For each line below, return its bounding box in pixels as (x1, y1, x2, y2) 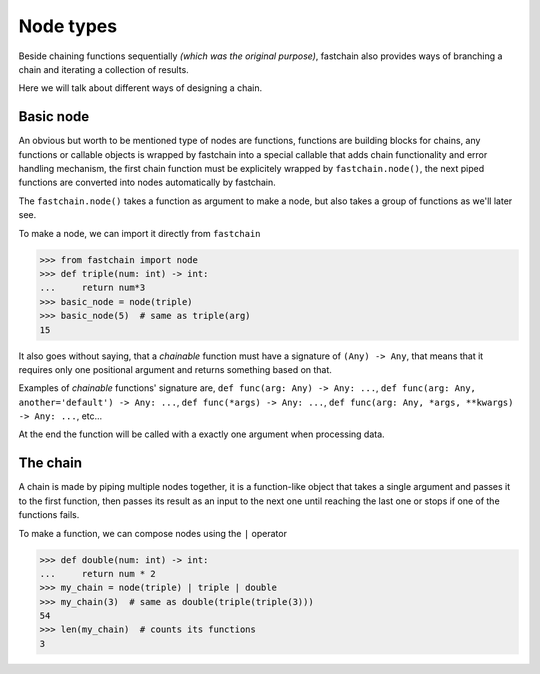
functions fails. (18, 509, 80, 521)
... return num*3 (39, 282, 146, 294)
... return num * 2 (39, 568, 157, 579)
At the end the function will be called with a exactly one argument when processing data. (18, 428, 385, 440)
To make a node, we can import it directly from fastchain (18, 227, 261, 239)
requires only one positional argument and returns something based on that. (18, 363, 332, 375)
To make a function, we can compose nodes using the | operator (18, 527, 287, 539)
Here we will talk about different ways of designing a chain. (18, 82, 263, 94)
